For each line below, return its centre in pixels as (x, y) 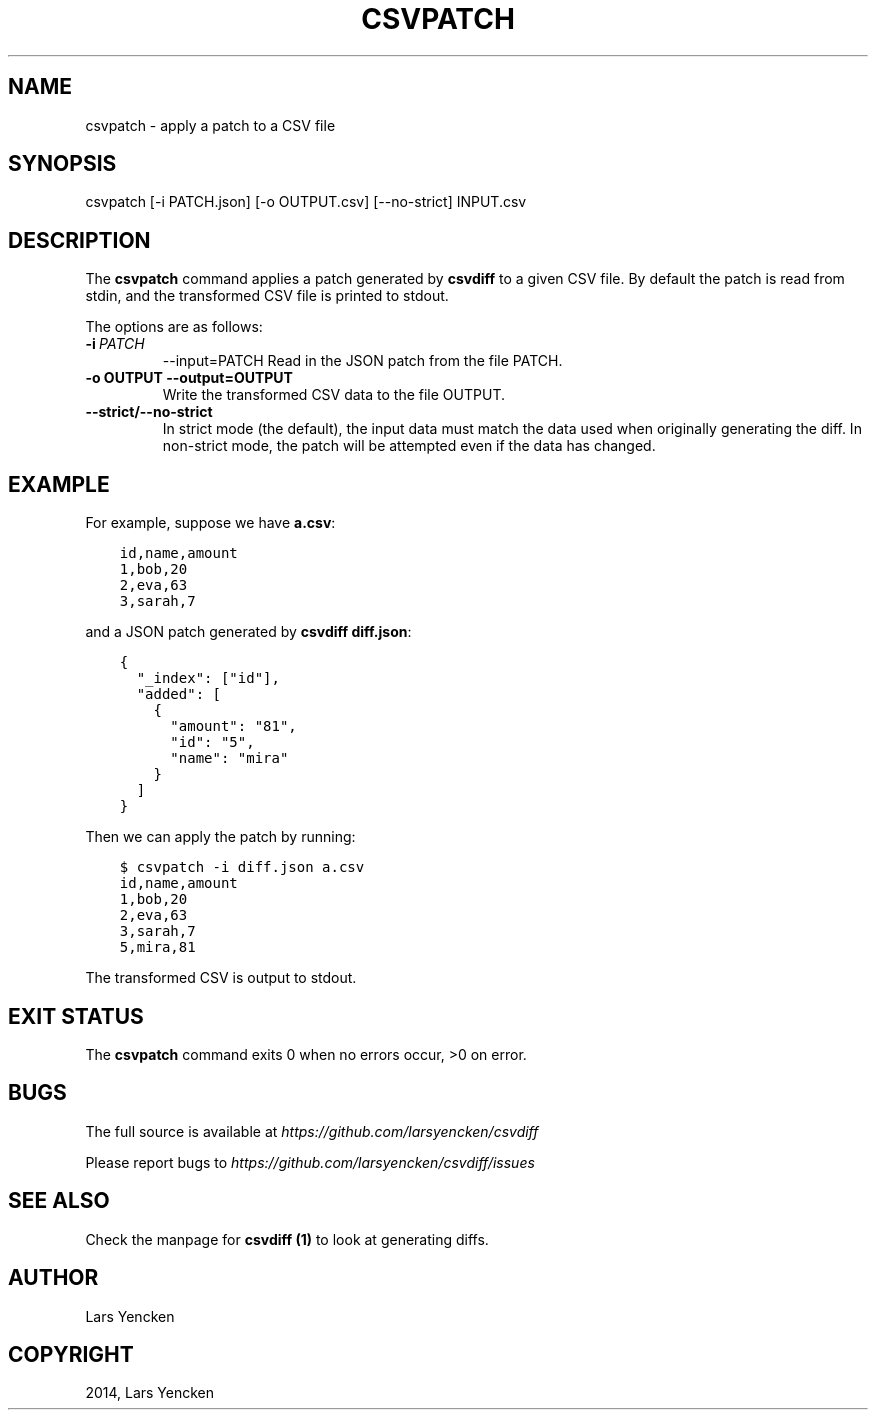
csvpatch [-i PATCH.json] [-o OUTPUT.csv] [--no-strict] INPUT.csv (306, 202)
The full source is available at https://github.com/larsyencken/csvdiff (312, 1131)
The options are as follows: (174, 327)
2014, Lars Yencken (150, 1393)
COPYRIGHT (71, 1354)
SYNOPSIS (62, 164)
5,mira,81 (157, 947)
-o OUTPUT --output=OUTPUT (189, 378)
